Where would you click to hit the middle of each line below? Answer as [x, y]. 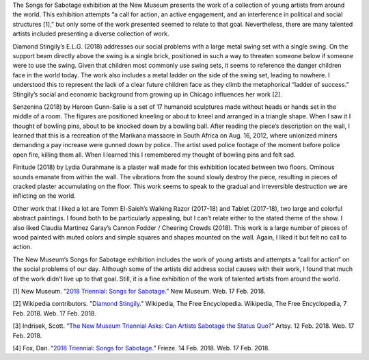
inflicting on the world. [44, 196]
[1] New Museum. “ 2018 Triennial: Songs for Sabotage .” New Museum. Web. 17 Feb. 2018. [139, 291]
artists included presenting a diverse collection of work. [91, 34]
